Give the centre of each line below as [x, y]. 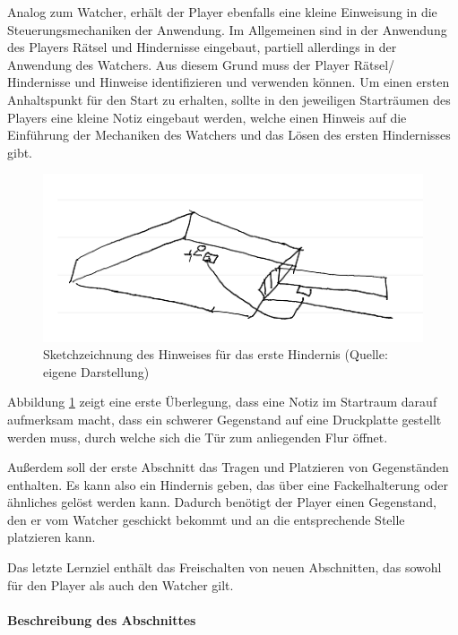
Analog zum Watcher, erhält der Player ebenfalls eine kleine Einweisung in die [222, 12]
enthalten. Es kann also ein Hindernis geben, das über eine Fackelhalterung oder [228, 484]
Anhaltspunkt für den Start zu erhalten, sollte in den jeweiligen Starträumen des [229, 99]
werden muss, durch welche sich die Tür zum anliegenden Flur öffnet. [198, 437]
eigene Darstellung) [96, 371]
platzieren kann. [52, 537]
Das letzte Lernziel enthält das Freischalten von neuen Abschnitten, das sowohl [225, 567]
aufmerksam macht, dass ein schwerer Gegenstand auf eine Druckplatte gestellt [225, 419]
